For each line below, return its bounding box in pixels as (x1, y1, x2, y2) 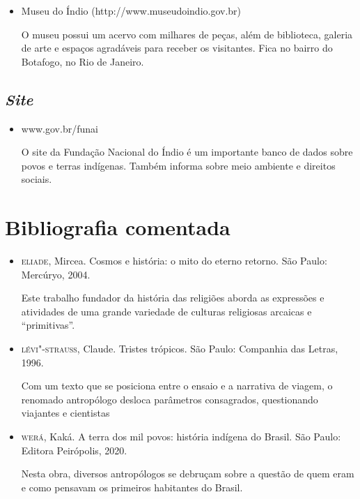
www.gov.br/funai (21, 121, 98, 135)
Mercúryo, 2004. (21, 267, 91, 281)
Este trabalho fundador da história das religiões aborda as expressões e (21, 290, 324, 305)
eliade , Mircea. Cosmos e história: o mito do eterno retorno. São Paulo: (21, 253, 327, 268)
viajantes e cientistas (21, 405, 110, 420)
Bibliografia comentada (5, 213, 230, 241)
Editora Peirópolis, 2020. (21, 442, 127, 457)
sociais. (21, 172, 52, 186)
